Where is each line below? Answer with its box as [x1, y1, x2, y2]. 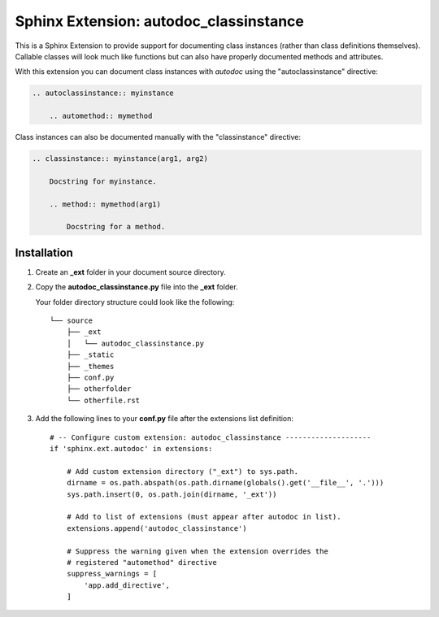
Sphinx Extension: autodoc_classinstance [15, 12, 304, 30]
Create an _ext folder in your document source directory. [35, 267, 227, 276]
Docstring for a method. [66, 222, 166, 232]
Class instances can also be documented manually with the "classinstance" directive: [15, 133, 301, 142]
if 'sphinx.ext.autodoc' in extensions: [50, 444, 213, 453]
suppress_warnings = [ [66, 569, 158, 579]
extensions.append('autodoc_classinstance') [66, 524, 247, 532]
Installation [15, 245, 73, 259]
